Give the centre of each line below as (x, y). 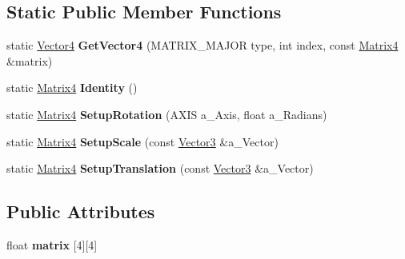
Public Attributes (81, 211)
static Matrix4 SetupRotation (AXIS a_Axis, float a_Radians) (167, 114)
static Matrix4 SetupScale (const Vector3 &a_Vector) (142, 141)
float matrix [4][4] (52, 244)
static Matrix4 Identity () (72, 88)
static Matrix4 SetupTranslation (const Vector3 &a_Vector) (160, 168)
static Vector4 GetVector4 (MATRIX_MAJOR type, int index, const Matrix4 (202, 45)
